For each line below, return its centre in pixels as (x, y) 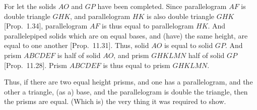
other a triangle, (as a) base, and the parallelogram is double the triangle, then (126, 91)
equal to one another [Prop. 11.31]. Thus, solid (77, 45)
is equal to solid (188, 45)
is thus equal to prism (137, 65)
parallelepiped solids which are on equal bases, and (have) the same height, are (126, 35)
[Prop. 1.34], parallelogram (46, 26)
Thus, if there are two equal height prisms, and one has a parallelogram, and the (128, 82)
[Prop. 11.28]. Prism (36, 65)
